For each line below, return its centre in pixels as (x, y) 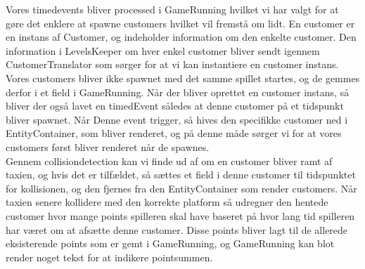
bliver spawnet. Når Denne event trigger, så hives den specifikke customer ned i (177, 119)
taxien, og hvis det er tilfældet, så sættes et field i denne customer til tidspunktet (181, 175)
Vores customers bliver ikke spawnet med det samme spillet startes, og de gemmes (183, 78)
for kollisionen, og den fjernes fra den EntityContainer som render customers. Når (181, 188)
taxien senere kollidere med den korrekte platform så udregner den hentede (167, 202)
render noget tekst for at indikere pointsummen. (109, 257)
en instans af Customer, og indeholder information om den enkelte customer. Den (181, 37)
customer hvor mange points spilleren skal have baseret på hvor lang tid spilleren (180, 215)
